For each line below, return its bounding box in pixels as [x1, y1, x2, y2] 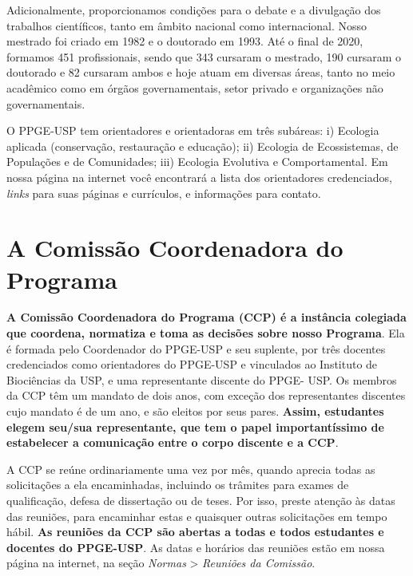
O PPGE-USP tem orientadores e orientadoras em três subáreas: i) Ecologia [6, 122, 379, 139]
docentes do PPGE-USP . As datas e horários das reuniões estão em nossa [6, 539, 385, 555]
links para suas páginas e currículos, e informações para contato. [6, 184, 321, 201]
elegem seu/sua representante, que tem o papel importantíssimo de [6, 418, 384, 435]
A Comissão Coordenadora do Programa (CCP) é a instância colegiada [6, 309, 407, 325]
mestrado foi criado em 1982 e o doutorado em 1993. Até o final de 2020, [6, 33, 363, 49]
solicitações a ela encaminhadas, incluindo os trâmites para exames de [6, 476, 349, 493]
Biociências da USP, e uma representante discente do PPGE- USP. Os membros [6, 371, 397, 388]
